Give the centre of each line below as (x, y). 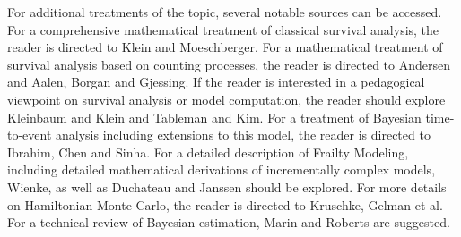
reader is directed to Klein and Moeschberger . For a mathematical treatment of (225, 47)
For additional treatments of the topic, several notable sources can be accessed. (225, 12)
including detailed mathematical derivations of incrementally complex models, (222, 169)
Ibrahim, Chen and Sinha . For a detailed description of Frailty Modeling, (208, 152)
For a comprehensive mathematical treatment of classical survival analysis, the (223, 29)
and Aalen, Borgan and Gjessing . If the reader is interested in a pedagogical (216, 82)
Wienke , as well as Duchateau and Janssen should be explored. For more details (227, 186)
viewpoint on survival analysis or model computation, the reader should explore (226, 99)
